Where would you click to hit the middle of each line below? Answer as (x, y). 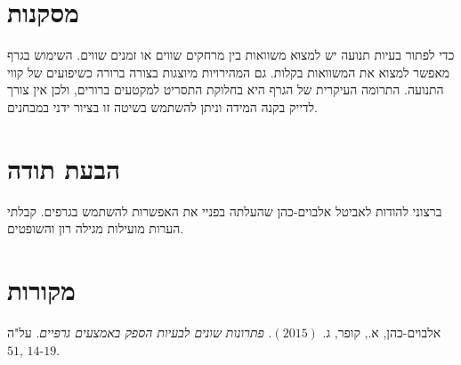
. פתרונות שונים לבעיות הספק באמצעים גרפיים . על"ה (140, 332)
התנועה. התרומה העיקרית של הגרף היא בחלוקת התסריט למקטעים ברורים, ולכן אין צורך (226, 89)
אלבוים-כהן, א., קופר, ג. (382, 332)
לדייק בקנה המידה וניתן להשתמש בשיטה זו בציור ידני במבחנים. (163, 106)
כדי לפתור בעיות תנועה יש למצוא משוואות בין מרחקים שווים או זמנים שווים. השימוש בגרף (231, 55)
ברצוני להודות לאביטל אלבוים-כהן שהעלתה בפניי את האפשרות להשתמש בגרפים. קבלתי (225, 211)
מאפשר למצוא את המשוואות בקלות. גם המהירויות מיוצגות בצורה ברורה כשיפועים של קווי (229, 72)
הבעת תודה (64, 168)
